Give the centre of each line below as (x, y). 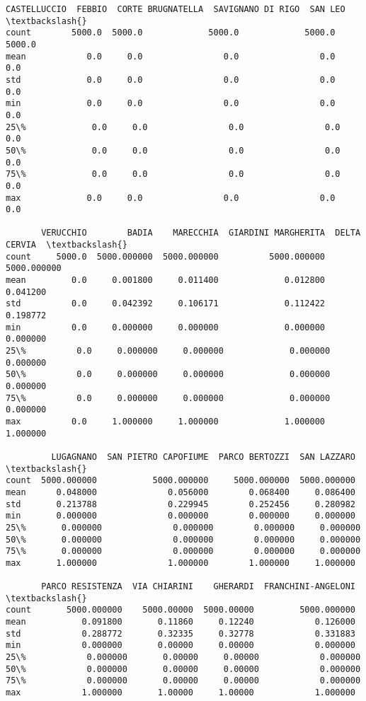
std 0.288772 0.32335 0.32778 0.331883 (181, 633)
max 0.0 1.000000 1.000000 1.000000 (166, 421)
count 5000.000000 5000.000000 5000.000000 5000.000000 (181, 481)
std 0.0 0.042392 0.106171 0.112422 (166, 304)
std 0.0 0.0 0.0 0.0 (171, 80)
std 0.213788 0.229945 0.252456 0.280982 (181, 504)
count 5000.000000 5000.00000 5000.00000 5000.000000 (181, 610)
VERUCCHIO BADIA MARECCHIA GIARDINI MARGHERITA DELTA (201, 233)
